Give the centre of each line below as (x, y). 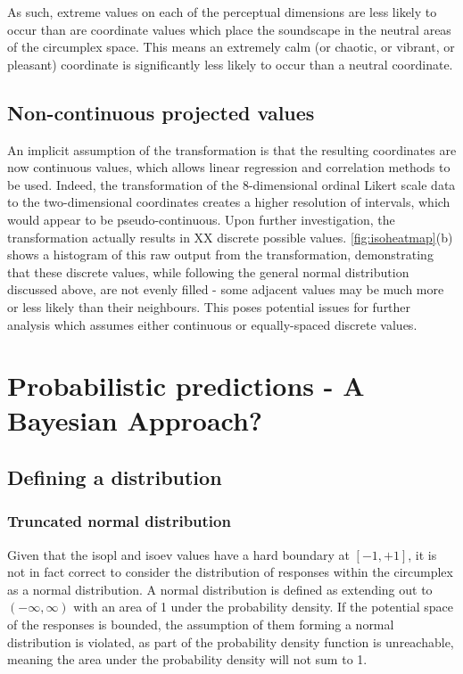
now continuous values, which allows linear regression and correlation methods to (229, 167)
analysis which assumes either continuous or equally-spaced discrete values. (212, 324)
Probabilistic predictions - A (186, 386)
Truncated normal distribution (119, 521)
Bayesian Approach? (135, 420)
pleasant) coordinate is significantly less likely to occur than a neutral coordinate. (230, 64)
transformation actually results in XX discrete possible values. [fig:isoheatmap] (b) (230, 237)
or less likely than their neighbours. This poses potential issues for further (209, 306)
